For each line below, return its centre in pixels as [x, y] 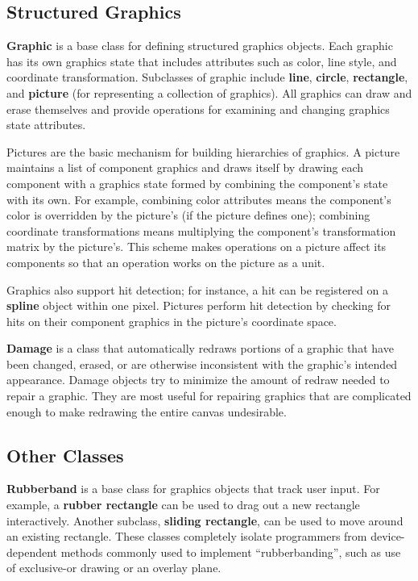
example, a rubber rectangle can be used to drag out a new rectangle [183, 505]
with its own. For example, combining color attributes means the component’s [199, 199]
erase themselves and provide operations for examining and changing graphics [198, 109]
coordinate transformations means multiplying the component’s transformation [201, 230]
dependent [32, 552]
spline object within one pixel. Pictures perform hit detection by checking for [199, 305]
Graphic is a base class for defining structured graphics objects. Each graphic [200, 46]
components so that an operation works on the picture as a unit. [166, 262]
